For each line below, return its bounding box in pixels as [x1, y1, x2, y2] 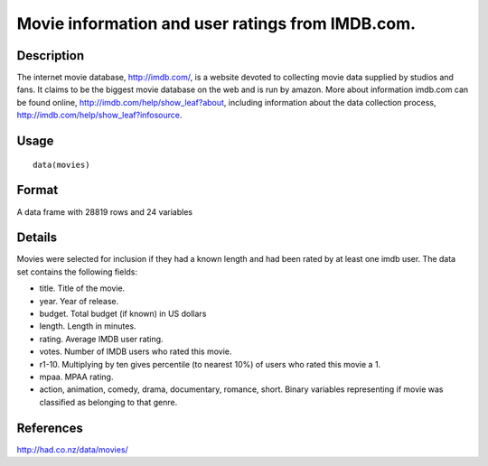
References [16, 420, 83, 435]
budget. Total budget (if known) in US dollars [39, 308, 207, 320]
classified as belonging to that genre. [39, 396, 178, 407]
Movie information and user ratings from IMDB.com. [16, 14, 416, 33]
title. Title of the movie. [39, 283, 126, 294]
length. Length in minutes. [39, 321, 136, 331]
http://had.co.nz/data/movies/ [16, 443, 128, 455]
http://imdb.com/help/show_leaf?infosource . [16, 109, 183, 121]
